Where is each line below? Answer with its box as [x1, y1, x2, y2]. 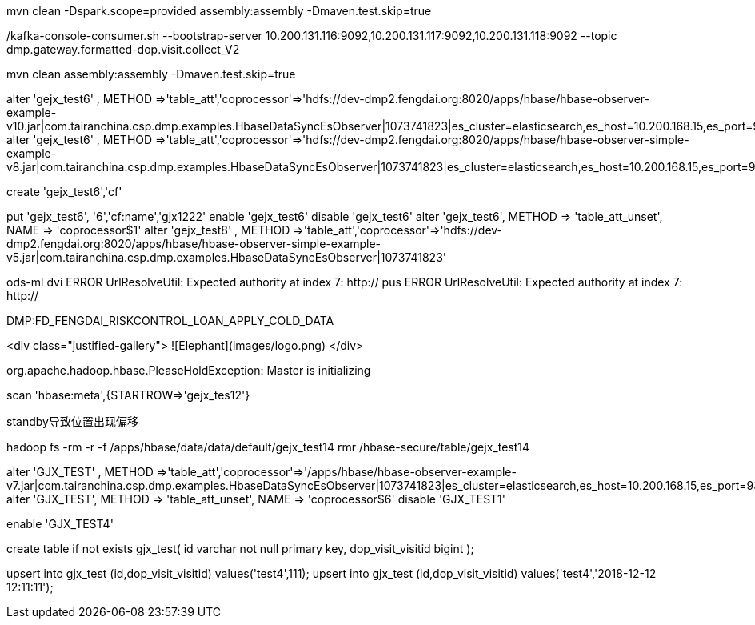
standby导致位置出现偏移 [6, 415, 138, 428]
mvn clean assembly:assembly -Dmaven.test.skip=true [6, 67, 296, 81]
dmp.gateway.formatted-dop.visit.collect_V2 [6, 42, 240, 56]
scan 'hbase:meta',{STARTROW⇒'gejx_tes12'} [6, 388, 250, 402]
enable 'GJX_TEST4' [6, 517, 114, 531]
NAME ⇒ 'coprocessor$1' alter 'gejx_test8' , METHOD [6, 223, 290, 237]
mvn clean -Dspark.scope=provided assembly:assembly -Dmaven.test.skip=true [6, 4, 432, 18]
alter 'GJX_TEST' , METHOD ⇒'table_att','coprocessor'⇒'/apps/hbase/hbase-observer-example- [6, 465, 517, 479]
